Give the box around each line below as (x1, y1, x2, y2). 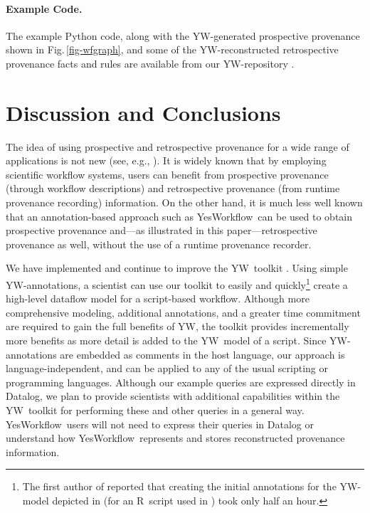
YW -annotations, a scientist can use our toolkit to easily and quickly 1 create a (6, 275, 348, 292)
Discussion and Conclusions (6, 97, 281, 127)
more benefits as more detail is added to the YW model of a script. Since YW (6, 333, 347, 348)
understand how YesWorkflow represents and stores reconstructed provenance (6, 430, 345, 445)
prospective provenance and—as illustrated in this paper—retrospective (6, 223, 317, 238)
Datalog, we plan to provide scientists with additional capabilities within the (6, 388, 340, 403)
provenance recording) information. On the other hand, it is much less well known (6, 195, 363, 210)
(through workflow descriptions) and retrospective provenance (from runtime (6, 181, 340, 196)
